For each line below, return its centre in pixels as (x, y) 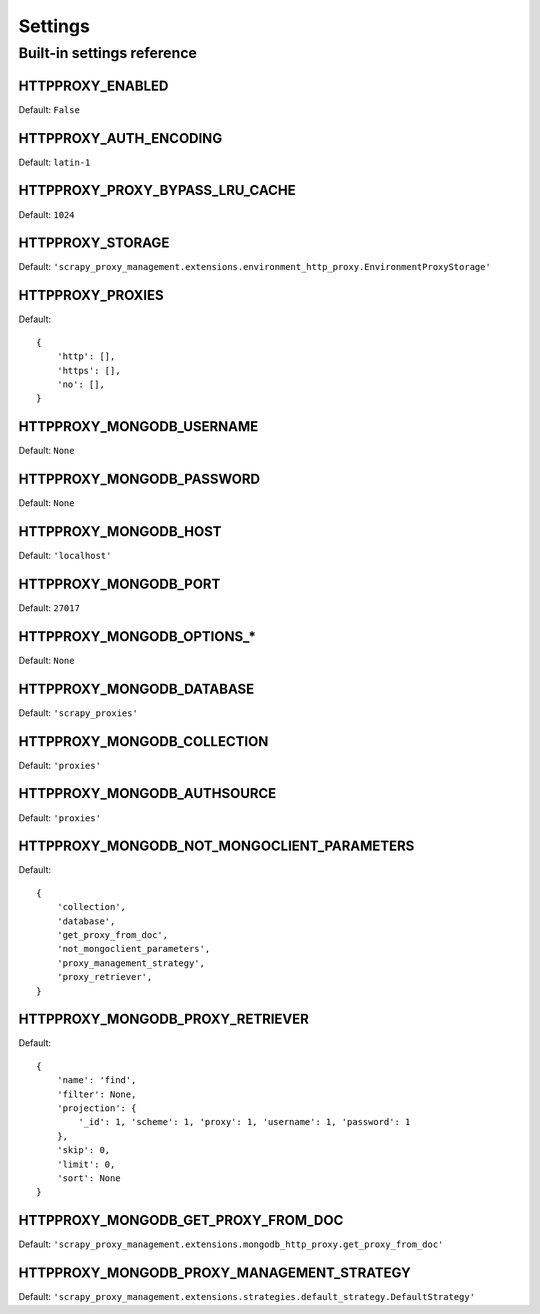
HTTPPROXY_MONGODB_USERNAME (138, 426)
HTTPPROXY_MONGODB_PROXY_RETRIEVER (164, 1019)
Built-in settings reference (107, 53)
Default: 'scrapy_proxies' (78, 712)
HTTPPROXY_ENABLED (93, 85)
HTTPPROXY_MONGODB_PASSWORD (139, 479)
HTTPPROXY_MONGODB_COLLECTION (143, 741)
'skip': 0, (83, 1150)
